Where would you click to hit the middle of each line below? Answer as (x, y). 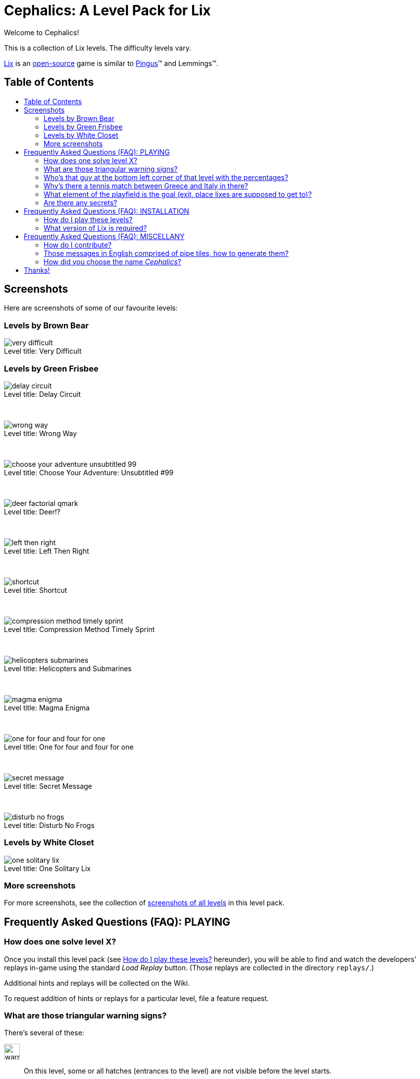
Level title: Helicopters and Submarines (68, 668)
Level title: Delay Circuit (42, 394)
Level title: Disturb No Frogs (49, 825)
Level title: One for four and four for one (69, 747)
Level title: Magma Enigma (47, 707)
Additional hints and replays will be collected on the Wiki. (97, 983)
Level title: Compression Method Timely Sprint (79, 629)
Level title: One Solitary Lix (47, 868)
